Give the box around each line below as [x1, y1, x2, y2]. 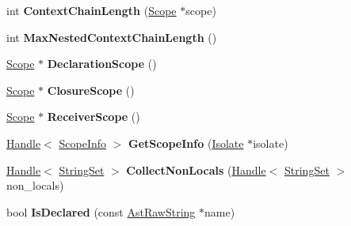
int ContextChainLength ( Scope [6, 2, 177, 18]
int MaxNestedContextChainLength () [6, 28, 217, 45]
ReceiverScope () [47, 108, 140, 125]
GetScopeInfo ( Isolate [128, 134, 244, 151]
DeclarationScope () [47, 55, 157, 72]
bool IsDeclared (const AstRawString [6, 203, 196, 220]
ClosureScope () [47, 81, 135, 98]
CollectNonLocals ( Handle [126, 161, 266, 178]
